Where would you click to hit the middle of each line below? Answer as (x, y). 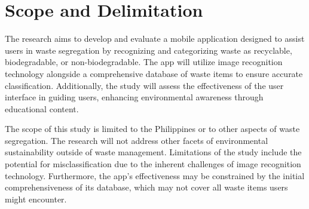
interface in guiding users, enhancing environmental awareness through (134, 97)
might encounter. (36, 199)
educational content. (42, 108)
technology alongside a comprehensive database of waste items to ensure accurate (154, 73)
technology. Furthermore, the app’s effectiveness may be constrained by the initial (155, 175)
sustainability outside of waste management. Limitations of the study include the (153, 152)
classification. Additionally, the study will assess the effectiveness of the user (144, 85)
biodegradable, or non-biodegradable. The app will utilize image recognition (144, 62)
